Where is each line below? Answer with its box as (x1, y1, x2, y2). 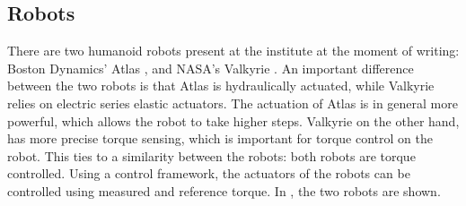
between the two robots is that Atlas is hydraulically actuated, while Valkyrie (7, 76, 435, 95)
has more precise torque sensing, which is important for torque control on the (7, 129, 433, 148)
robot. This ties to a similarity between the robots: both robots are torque (7, 146, 416, 165)
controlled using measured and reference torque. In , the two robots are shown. (7, 181, 441, 200)
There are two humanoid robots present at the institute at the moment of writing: (7, 41, 460, 60)
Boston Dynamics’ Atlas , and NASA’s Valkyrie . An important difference (7, 58, 414, 77)
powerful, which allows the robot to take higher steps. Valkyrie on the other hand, (7, 111, 460, 130)
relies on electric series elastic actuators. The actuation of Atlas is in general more (7, 93, 458, 112)
